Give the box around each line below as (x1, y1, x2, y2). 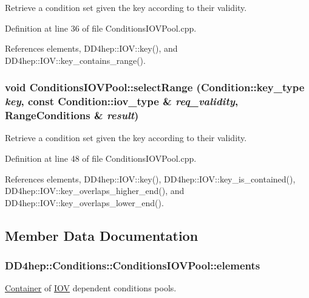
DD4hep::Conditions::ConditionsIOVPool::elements (5, 258, 260, 273)
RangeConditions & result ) (5, 108, 139, 123)
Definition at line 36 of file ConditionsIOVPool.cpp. (5, 21, 197, 34)
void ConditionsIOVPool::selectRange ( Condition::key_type (5, 80, 305, 95)
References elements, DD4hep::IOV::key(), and (5, 42, 178, 55)
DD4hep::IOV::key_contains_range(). (5, 54, 146, 66)
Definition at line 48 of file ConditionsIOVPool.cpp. (5, 152, 197, 165)
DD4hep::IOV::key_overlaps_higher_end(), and (5, 184, 185, 197)
